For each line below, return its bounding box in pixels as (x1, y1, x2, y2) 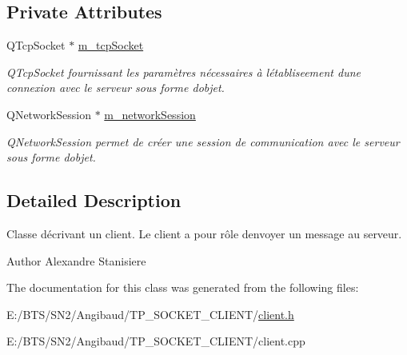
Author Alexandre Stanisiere (6, 252, 146, 269)
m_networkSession (104, 106, 196, 122)
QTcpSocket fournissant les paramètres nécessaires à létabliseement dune (6, 63, 361, 80)
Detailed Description (6, 188, 182, 213)
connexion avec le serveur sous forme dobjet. (6, 79, 225, 96)
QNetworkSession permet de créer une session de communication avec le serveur (6, 133, 400, 150)
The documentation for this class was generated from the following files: (6, 279, 359, 296)
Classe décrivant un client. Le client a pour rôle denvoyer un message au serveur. (6, 225, 402, 241)
